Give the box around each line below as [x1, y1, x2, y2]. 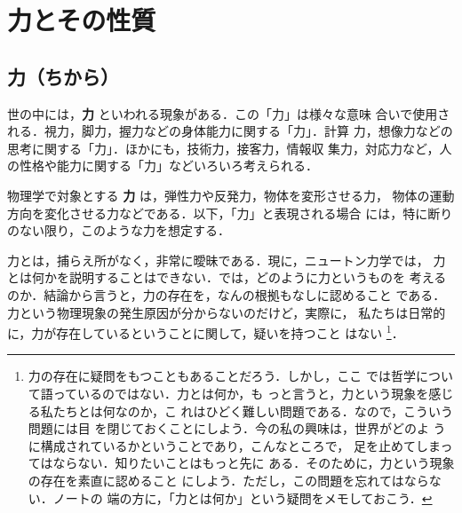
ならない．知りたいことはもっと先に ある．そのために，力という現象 [52, 454, 455, 472]
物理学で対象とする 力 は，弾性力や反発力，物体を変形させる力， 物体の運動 [7, 185, 455, 204]
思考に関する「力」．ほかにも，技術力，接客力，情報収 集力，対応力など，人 [7, 138, 452, 157]
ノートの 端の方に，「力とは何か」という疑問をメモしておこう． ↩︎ [52, 488, 433, 507]
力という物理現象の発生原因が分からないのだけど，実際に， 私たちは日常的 [7, 303, 446, 321]
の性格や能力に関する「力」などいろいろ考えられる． [7, 156, 318, 175]
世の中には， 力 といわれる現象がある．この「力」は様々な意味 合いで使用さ [7, 104, 450, 122]
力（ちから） [7, 62, 119, 90]
